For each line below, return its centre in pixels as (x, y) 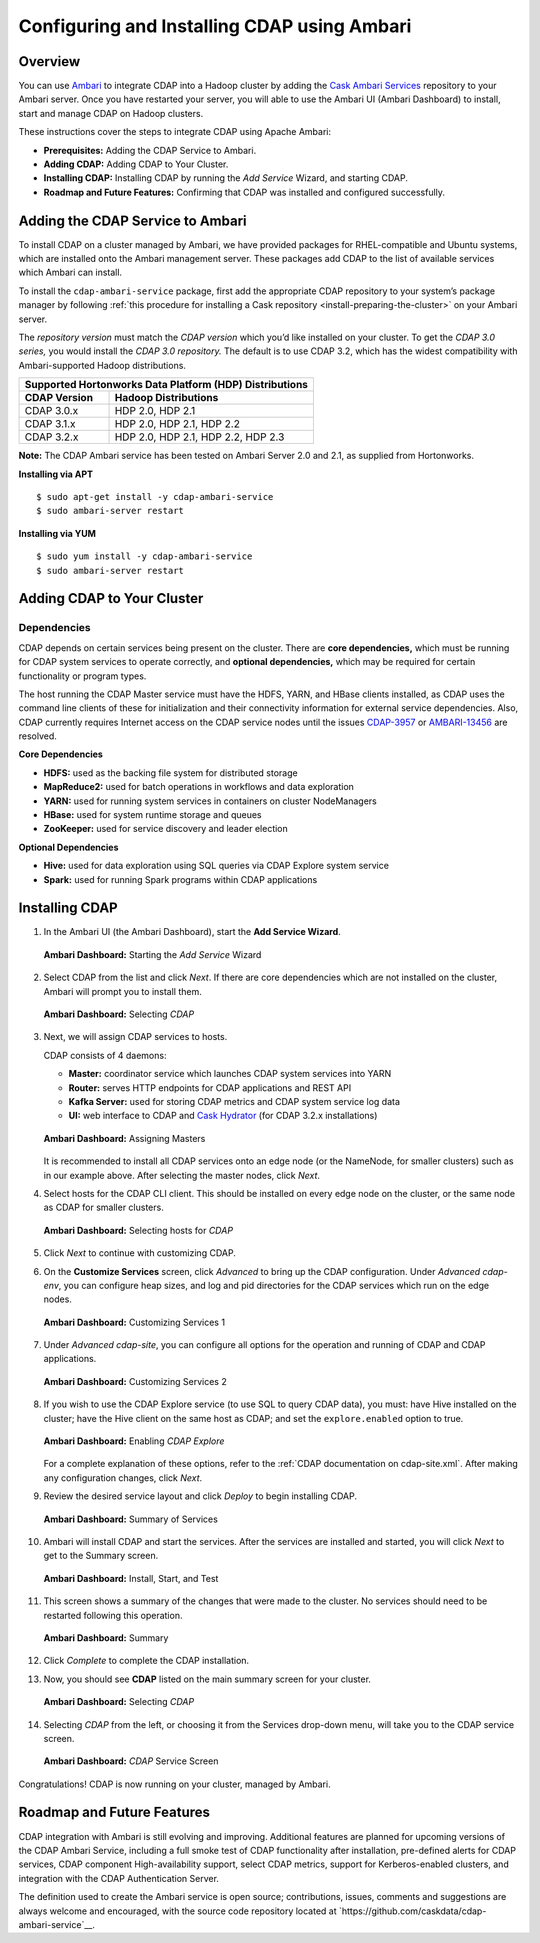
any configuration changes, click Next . (123, 1477)
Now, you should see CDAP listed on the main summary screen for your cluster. (207, 1679)
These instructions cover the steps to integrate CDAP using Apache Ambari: (175, 132)
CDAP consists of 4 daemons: (105, 1055)
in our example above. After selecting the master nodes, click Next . (181, 1175)
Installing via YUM (57, 533)
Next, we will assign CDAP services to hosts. (135, 1037)
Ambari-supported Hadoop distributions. (102, 365)
